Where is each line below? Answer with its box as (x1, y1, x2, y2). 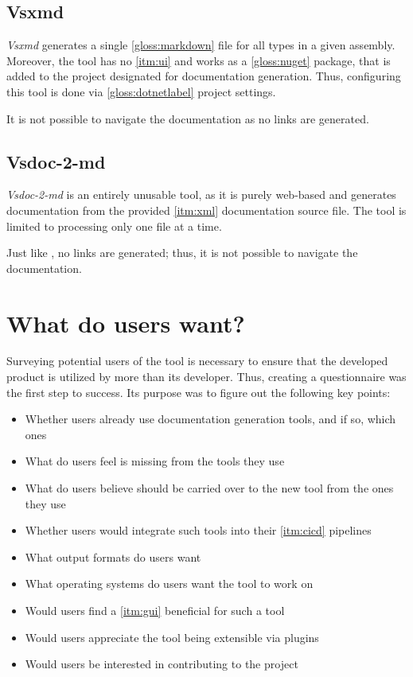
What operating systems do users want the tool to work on (25, 575, 314, 592)
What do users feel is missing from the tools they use (25, 453, 285, 469)
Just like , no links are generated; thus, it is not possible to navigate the (6, 244, 358, 261)
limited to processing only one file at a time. (6, 217, 222, 234)
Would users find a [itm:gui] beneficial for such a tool (25, 602, 285, 618)
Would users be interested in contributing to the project (25, 656, 298, 672)
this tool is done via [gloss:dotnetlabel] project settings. (6, 83, 276, 99)
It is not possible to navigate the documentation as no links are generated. (6, 110, 369, 126)
